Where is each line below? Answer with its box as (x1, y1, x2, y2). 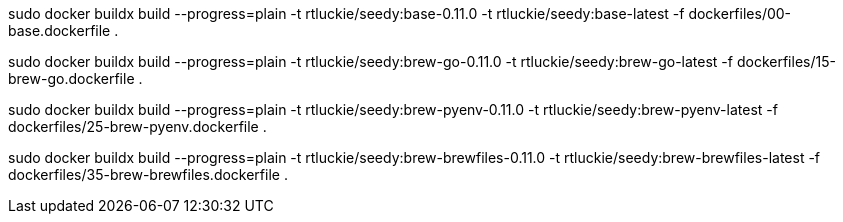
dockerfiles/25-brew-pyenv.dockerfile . (8, 118, 267, 135)
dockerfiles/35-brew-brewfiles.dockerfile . (8, 166, 288, 183)
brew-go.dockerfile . (8, 70, 143, 87)
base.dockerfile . (8, 22, 119, 39)
